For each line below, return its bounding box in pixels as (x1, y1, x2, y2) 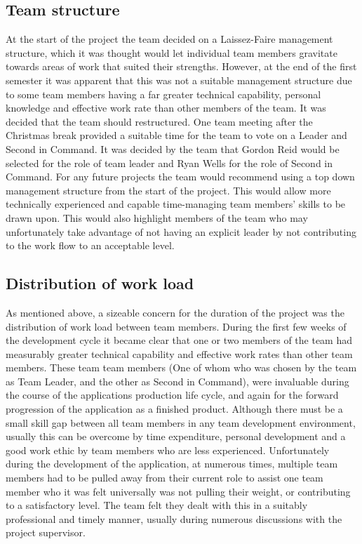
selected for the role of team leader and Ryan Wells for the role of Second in (6, 155, 333, 170)
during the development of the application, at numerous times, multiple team (6, 456, 338, 471)
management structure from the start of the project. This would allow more (6, 183, 331, 197)
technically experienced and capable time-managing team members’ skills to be (6, 197, 346, 211)
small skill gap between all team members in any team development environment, (6, 415, 356, 430)
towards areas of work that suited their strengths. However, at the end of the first (6, 59, 357, 74)
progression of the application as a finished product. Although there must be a (6, 402, 343, 416)
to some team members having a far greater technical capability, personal (6, 86, 321, 101)
